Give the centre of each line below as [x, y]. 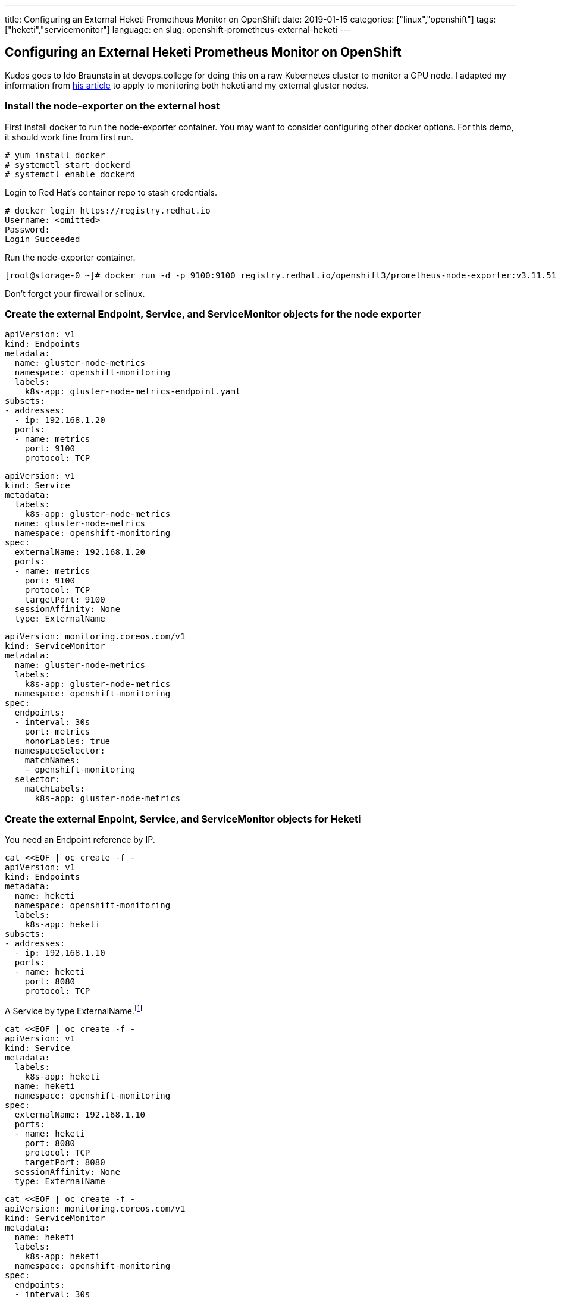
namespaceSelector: [60, 751]
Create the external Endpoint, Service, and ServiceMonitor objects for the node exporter [213, 314]
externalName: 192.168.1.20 [80, 552]
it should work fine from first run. [69, 137]
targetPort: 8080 [65, 1162]
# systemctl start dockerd [68, 164]
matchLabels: [55, 789]
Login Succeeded [43, 239]
